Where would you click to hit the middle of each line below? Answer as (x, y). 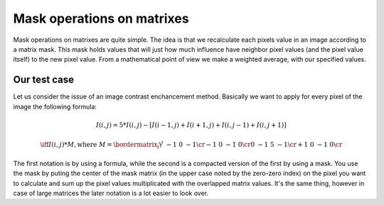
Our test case (44, 80)
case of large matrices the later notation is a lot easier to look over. (111, 193)
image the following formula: (55, 106)
